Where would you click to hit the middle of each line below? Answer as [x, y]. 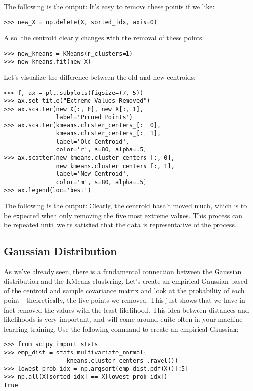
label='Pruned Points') [94, 117]
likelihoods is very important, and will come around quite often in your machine [123, 319]
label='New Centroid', [93, 174]
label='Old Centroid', [93, 141]
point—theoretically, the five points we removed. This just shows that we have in [125, 300]
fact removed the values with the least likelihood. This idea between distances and [126, 309]
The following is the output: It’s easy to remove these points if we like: [109, 6]
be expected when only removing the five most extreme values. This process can [123, 215]
